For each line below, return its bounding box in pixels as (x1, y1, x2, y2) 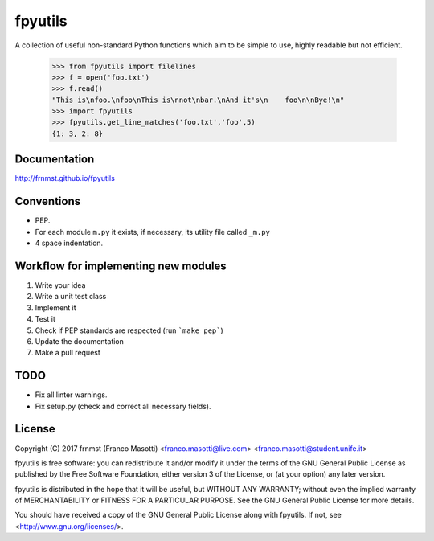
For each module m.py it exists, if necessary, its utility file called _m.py (35, 227, 271, 236)
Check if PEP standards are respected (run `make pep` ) (35, 326, 224, 335)
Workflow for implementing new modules (14, 259, 227, 273)
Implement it (35, 302, 76, 313)
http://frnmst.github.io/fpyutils (14, 174, 116, 183)
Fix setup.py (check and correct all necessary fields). (35, 401, 211, 411)
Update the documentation (35, 336, 125, 346)
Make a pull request (35, 348, 100, 358)
